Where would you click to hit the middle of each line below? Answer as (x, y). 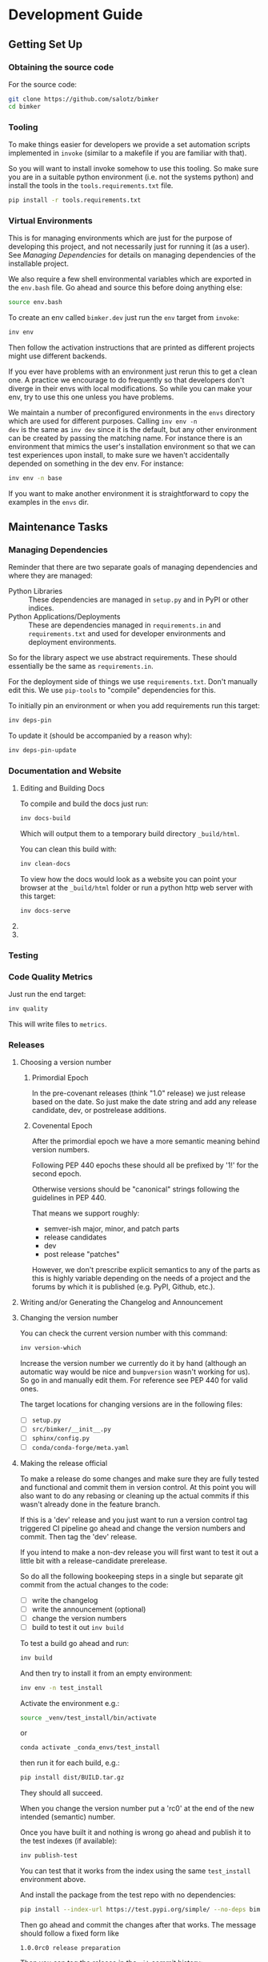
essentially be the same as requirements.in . (81, 667)
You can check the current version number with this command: (124, 1333)
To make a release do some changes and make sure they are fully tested (140, 1479)
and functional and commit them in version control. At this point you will (138, 1487)
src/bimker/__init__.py (72, 1430)
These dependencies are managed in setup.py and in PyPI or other (138, 600)
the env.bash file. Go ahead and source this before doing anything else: (125, 288)
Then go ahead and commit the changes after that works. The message (138, 1924)
